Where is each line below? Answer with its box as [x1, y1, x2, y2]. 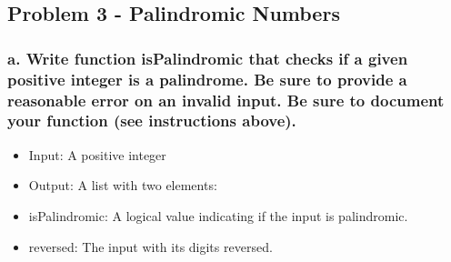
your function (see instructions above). [7, 109, 296, 132]
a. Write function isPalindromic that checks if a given [7, 46, 408, 69]
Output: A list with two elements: [28, 176, 217, 195]
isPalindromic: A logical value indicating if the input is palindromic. [28, 206, 408, 225]
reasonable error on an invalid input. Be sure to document [7, 88, 445, 111]
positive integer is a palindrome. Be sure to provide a [7, 67, 407, 90]
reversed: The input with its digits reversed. [28, 237, 273, 256]
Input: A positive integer [28, 145, 166, 164]
